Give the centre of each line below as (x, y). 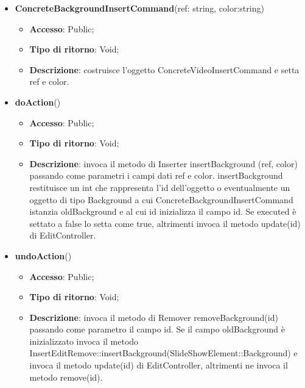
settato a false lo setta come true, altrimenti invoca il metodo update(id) (165, 223)
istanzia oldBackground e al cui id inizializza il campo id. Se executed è (163, 211)
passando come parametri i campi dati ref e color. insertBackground (156, 175)
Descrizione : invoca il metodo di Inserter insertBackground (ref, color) (163, 163)
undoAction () (43, 255)
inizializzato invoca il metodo (84, 341)
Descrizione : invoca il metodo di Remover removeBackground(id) (154, 317)
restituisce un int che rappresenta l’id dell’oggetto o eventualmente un (160, 187)
